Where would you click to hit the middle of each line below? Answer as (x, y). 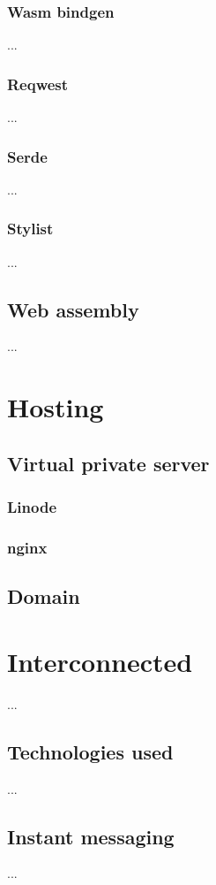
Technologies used (90, 751)
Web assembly (73, 309)
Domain (44, 596)
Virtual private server (108, 463)
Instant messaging (91, 836)
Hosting (56, 407)
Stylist (30, 229)
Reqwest (38, 84)
